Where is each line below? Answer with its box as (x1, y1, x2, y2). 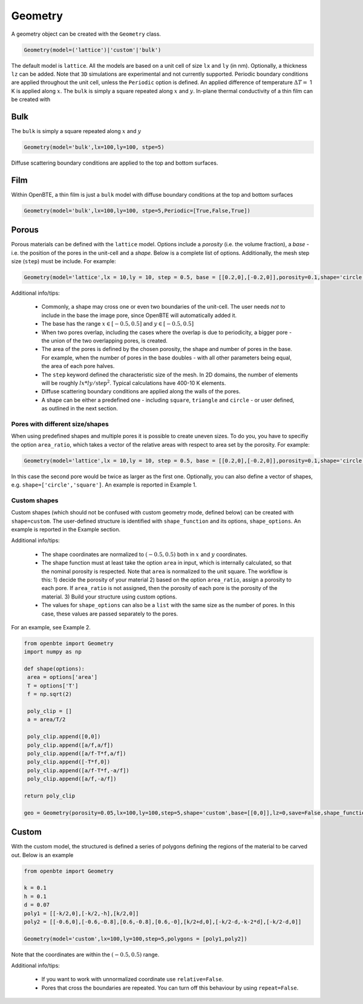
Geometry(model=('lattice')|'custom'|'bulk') (24, 46, 162, 53)
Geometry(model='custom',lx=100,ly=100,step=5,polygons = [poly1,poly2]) (24, 935, 247, 942)
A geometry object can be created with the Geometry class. (11, 30, 162, 38)
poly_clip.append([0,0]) (27, 733, 101, 740)
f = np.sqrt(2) (27, 691, 73, 698)
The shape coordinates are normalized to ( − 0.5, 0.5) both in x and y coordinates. (41, 551, 247, 558)
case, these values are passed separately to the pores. (41, 610, 178, 617)
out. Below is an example (11, 851, 74, 859)
